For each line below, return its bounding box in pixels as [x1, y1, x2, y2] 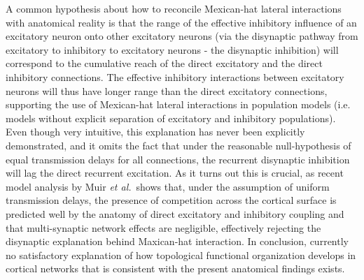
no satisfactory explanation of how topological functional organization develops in [6, 247, 356, 262]
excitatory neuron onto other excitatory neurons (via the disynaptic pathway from [6, 29, 358, 43]
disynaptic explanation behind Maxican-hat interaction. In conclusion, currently [6, 234, 349, 249]
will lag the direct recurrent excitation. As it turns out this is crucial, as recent [6, 165, 344, 180]
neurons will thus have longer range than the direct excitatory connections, [6, 83, 328, 98]
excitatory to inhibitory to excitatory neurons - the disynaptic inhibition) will [6, 42, 339, 57]
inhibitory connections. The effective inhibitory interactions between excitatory [6, 69, 344, 84]
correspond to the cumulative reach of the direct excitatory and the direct [6, 56, 323, 71]
